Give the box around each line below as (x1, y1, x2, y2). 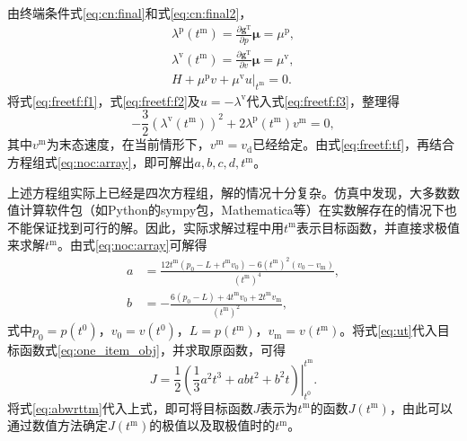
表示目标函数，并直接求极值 (296, 217, 461, 236)
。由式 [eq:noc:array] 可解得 (57, 235, 207, 254)
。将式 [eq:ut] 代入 (339, 321, 437, 340)
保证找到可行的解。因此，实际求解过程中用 (31, 217, 284, 236)
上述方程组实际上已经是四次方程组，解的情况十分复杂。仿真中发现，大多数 (7, 182, 447, 201)
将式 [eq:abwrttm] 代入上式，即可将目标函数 (7, 398, 253, 417)
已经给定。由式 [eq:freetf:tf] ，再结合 (252, 135, 455, 154)
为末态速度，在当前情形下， (46, 135, 210, 154)
